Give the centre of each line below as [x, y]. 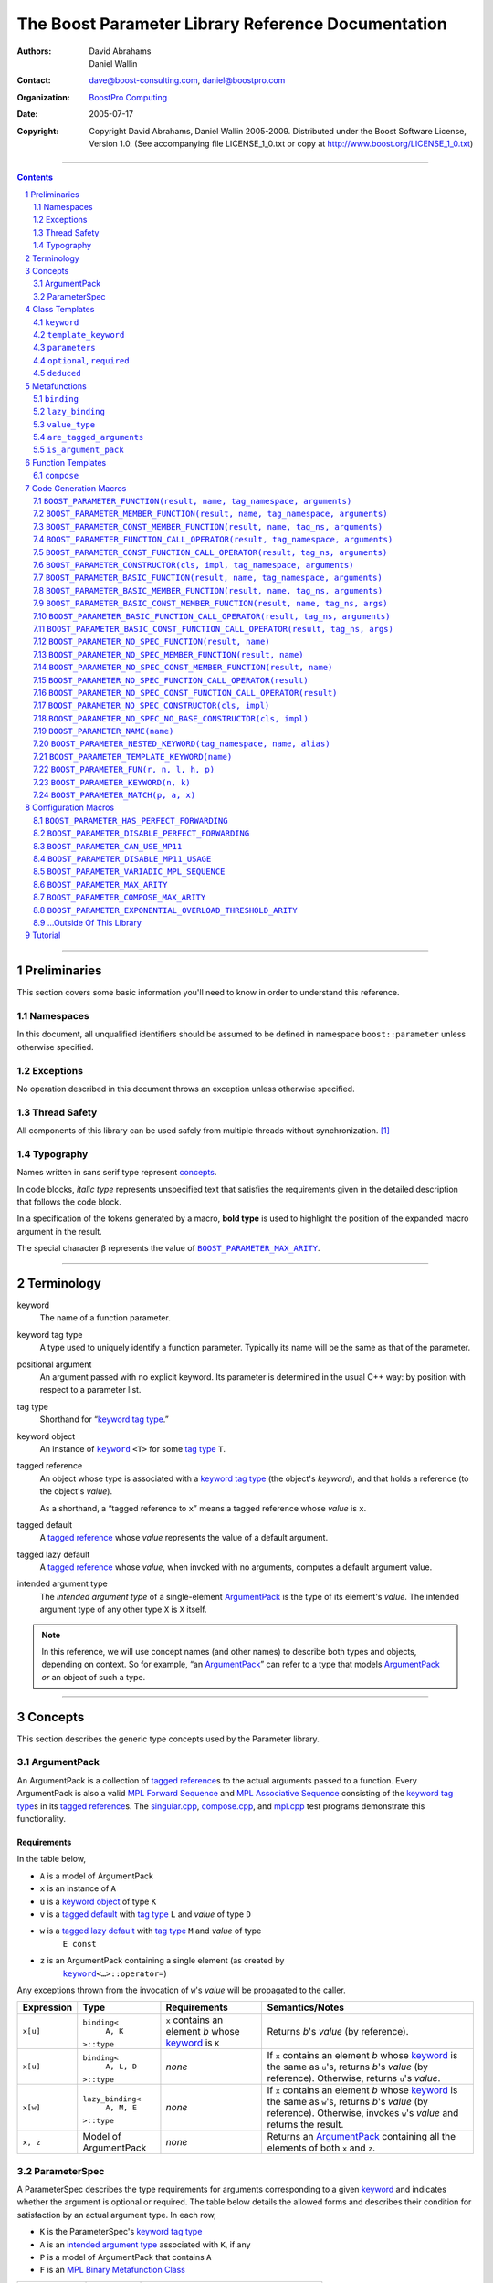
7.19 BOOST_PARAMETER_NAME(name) [104, 731]
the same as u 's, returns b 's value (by [347, 2067]
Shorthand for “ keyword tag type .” [104, 1419]
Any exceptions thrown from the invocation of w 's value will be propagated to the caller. [181, 1990]
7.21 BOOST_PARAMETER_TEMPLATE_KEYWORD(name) [133, 756]
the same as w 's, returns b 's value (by [347, 2102]
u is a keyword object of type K [98, 1901]
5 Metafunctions [56, 386]
